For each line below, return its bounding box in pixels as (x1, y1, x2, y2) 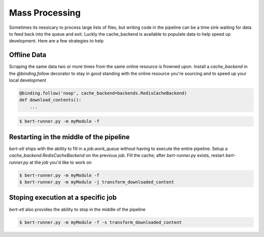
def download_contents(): (19, 97, 82, 103)
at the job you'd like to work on (29, 159, 92, 165)
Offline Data (9, 51, 46, 59)
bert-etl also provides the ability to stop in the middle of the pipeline (9, 206, 146, 212)
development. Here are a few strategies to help (9, 38, 104, 44)
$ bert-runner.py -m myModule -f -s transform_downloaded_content (19, 219, 182, 225)
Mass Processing (9, 7, 81, 18)
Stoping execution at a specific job (9, 194, 117, 202)
